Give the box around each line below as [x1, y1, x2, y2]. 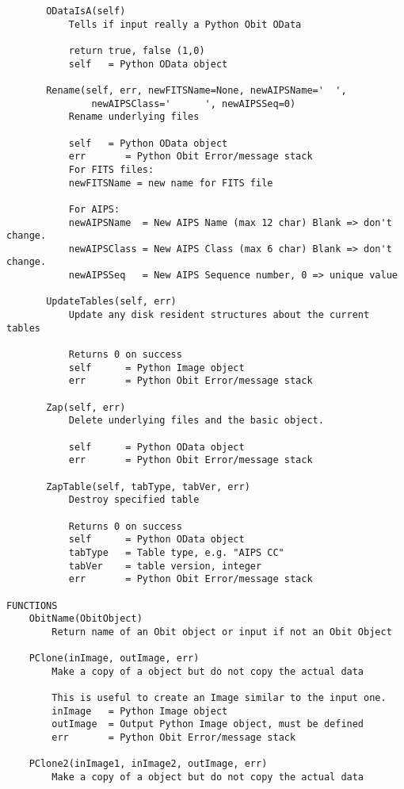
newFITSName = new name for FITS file [68, 177, 273, 189]
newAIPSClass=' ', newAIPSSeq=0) [91, 98, 296, 109]
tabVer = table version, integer [68, 560, 262, 572]
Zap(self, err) [46, 401, 126, 413]
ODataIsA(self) [46, 6, 126, 17]
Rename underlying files [68, 111, 200, 123]
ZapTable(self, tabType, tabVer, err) [46, 481, 250, 492]
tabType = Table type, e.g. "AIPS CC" [68, 546, 284, 558]
